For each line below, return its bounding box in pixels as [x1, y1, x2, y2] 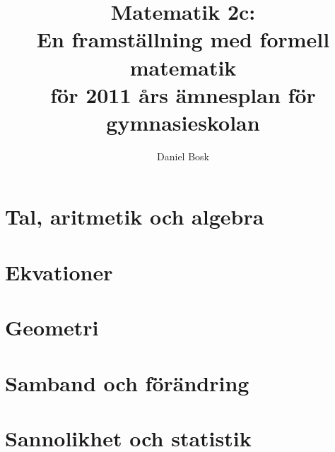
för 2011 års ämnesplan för [50, 80, 316, 109]
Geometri [5, 313, 99, 342]
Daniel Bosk [157, 148, 209, 163]
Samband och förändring [5, 368, 249, 397]
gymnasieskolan [106, 107, 260, 136]
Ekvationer [5, 257, 113, 286]
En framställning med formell [36, 25, 330, 54]
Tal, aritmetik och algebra [5, 202, 264, 231]
